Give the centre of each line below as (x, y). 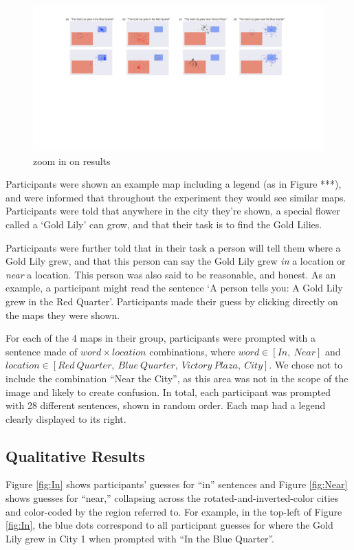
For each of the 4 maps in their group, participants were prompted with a (161, 338)
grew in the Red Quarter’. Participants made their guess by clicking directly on (172, 301)
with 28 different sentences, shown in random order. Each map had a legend (166, 405)
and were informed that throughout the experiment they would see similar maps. (176, 197)
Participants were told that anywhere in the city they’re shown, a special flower (173, 211)
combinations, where (192, 351)
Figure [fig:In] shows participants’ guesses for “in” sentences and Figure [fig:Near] (177, 484)
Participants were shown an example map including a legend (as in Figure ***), (174, 184)
